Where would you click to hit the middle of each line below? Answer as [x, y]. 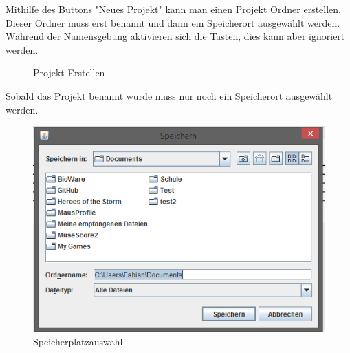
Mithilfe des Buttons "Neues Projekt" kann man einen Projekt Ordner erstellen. [173, 9]
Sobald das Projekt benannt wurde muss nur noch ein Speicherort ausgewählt [169, 95]
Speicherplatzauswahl [78, 342]
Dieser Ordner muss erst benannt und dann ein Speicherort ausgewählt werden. [173, 22]
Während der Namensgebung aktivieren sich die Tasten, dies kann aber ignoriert [175, 36]
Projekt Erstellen [69, 73]
